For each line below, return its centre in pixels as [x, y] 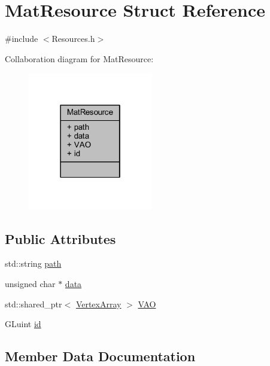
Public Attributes [60, 238]
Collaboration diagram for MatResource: [79, 58]
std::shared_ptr [34, 304]
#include [22, 39]
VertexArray [98, 304]
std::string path [33, 263]
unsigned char [30, 284]
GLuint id [23, 324]
